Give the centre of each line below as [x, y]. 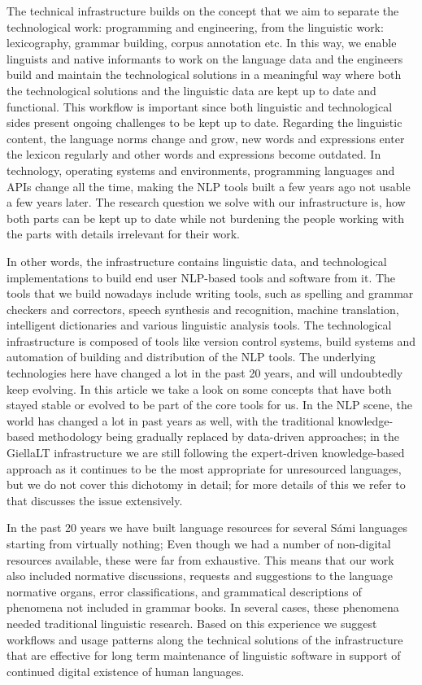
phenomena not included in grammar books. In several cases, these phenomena [203, 607]
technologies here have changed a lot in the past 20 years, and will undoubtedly [205, 373]
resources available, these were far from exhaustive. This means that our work [200, 559]
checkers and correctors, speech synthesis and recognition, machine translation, [203, 309]
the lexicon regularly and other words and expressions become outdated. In [194, 154]
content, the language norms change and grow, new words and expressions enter [206, 138]
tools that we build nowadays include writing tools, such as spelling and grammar [210, 293]
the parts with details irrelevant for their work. [124, 234]
